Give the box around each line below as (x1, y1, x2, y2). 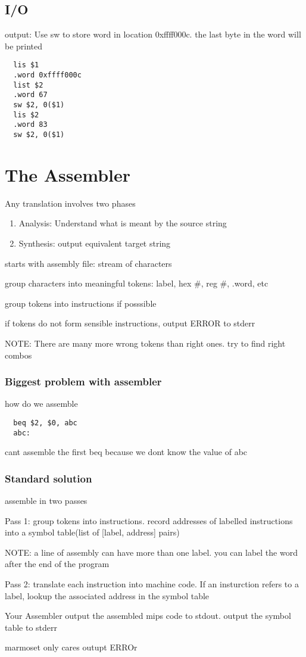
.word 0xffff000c (13, 71, 82, 80)
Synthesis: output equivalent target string (18, 236, 171, 249)
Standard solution (5, 471, 92, 485)
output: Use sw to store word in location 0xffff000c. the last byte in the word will (5, 28, 301, 41)
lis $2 (13, 110, 39, 119)
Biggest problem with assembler (5, 374, 162, 389)
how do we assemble (5, 397, 78, 410)
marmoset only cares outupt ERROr (5, 641, 138, 653)
